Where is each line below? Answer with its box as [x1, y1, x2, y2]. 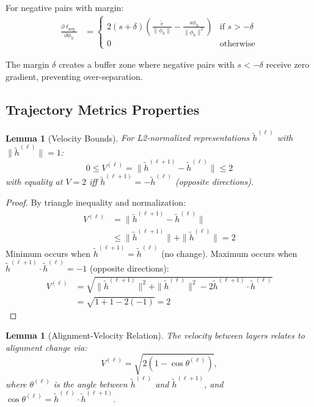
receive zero [266, 58, 310, 71]
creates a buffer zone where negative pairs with [59, 58, 235, 71]
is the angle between [53, 377, 128, 390]
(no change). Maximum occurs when [161, 247, 298, 259]
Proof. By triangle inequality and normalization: [5, 195, 186, 208]
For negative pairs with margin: [5, 1, 124, 13]
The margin [5, 58, 49, 71]
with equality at [5, 175, 63, 188]
